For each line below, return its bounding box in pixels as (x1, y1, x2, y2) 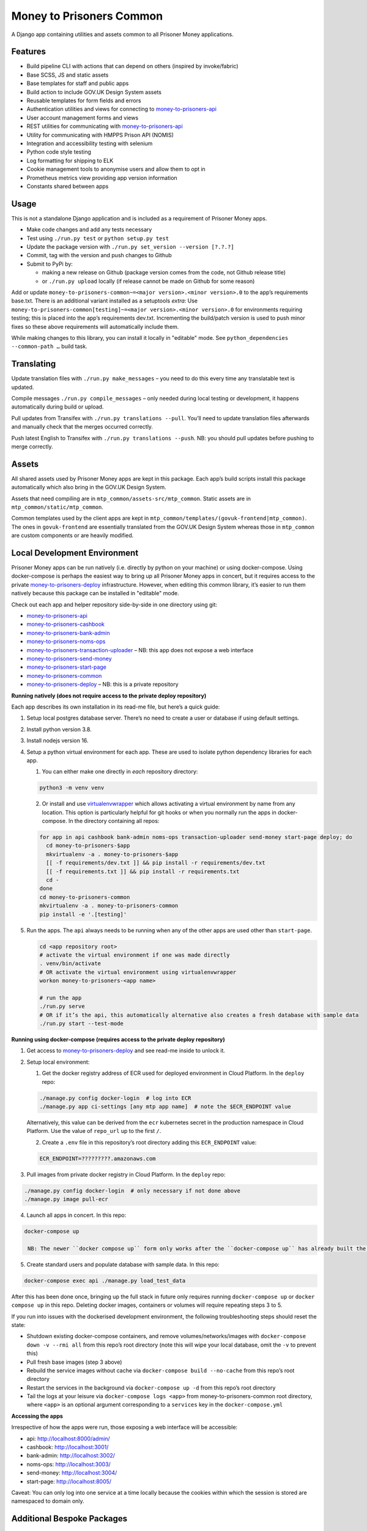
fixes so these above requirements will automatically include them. (11, 323, 179, 330)
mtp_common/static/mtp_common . (11, 503, 104, 511)
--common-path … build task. (11, 343, 88, 350)
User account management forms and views (26, 114, 139, 121)
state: (11, 1321, 26, 1328)
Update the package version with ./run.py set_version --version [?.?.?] (26, 243, 235, 250)
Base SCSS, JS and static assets (26, 71, 109, 78)
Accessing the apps (11, 1412, 64, 1420)
